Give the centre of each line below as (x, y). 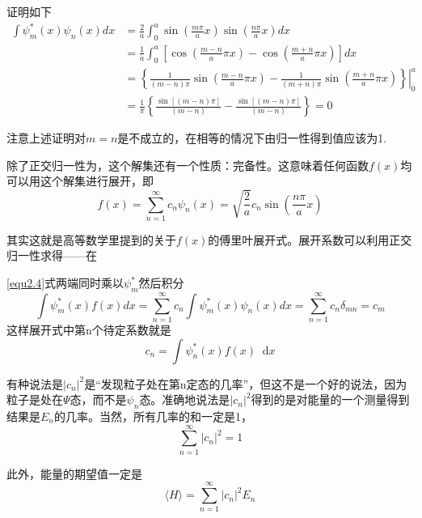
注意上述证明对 (46, 138)
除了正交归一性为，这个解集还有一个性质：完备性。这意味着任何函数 (188, 165)
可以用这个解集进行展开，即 (80, 181)
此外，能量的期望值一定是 (74, 473)
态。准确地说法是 (185, 399)
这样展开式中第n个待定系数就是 (89, 329)
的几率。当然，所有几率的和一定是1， (154, 416)
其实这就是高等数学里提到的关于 (91, 239)
